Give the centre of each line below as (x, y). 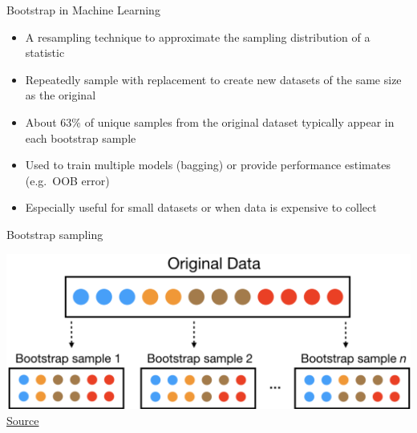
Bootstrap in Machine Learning (83, 10)
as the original (61, 95)
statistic (45, 53)
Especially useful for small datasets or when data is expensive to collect (201, 207)
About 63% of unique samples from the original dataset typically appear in (210, 121)
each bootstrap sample (81, 138)
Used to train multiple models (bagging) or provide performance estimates (208, 165)
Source (23, 420)
